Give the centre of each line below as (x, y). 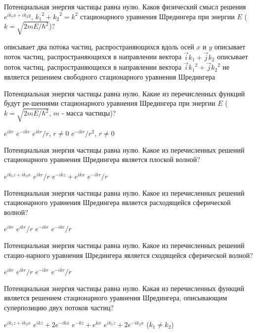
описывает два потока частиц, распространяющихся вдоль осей (99, 46)
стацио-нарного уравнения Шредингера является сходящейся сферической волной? (128, 255)
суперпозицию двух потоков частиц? (59, 307)
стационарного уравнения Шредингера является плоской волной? (102, 159)
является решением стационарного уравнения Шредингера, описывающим (116, 298)
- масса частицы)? (89, 113)
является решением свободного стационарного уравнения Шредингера (109, 76)
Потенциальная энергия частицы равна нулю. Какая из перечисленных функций (124, 288)
